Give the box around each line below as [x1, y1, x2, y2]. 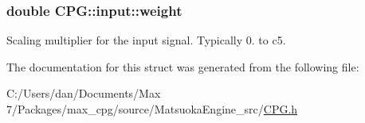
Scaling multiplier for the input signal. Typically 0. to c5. [6, 32, 286, 48]
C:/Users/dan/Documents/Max [6, 85, 161, 102]
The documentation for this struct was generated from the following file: [6, 58, 359, 75]
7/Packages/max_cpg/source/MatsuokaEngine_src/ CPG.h [6, 101, 298, 117]
